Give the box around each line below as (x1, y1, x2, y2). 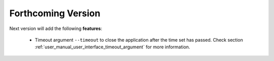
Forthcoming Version (9, 8, 101, 19)
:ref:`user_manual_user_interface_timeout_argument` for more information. (35, 44, 190, 50)
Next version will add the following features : (9, 25, 102, 32)
